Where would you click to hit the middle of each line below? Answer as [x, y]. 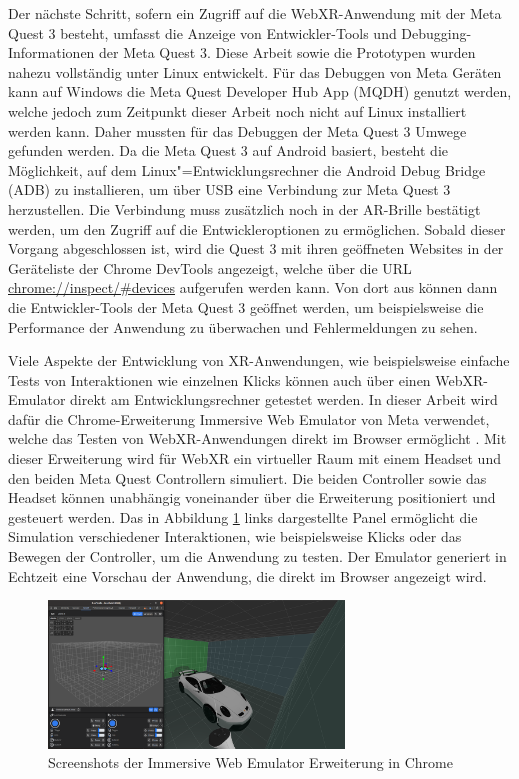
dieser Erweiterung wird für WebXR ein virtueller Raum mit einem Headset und [254, 458]
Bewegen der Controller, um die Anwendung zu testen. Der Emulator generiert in [257, 556]
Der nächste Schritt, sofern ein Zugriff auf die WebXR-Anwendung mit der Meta [255, 13]
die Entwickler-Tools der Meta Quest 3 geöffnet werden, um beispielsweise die [246, 306]
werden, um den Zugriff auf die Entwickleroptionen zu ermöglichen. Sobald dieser [257, 228]
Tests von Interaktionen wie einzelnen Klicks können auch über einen [219, 379]
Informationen [51, 52]
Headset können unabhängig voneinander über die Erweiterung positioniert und [252, 497]
